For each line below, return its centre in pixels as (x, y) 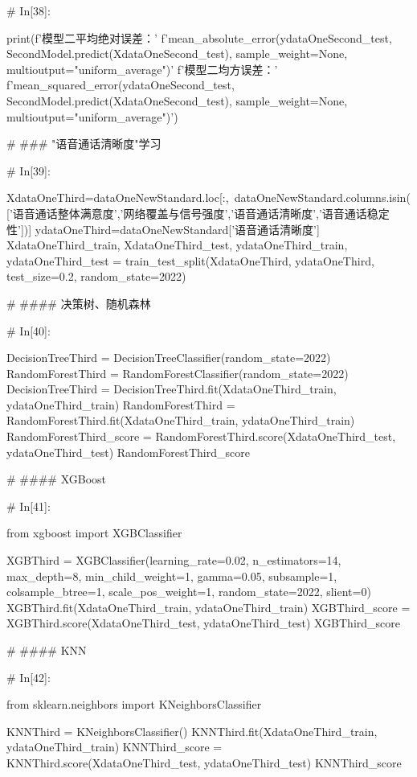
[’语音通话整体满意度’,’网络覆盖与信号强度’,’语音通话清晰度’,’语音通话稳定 (198, 213)
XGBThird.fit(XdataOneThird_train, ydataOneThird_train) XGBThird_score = (208, 607)
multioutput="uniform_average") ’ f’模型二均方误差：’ (142, 69)
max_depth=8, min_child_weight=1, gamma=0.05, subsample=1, (172, 576)
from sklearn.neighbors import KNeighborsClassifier (134, 704)
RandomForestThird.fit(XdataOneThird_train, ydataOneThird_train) (181, 420)
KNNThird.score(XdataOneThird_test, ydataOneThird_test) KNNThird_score (204, 762)
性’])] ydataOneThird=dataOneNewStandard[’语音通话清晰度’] (163, 229)
